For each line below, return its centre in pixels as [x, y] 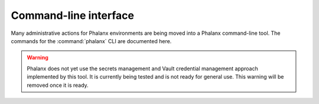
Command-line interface [72, 15]
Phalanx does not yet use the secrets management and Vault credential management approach [142, 69]
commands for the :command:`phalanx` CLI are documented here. [91, 41]
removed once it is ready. [58, 85]
